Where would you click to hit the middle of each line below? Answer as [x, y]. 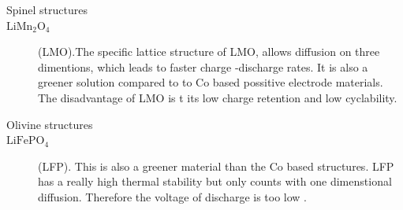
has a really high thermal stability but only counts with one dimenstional [215, 181]
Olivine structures [50, 124]
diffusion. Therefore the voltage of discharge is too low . [173, 196]
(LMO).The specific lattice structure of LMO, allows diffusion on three [209, 52]
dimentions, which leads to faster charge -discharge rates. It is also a [203, 66]
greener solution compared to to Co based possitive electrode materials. [211, 82]
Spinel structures [47, 9]
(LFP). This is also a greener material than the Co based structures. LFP [216, 166]
